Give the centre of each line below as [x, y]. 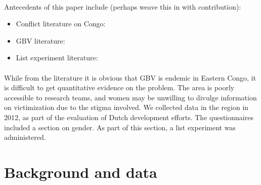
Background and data [81, 172]
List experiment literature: [57, 58]
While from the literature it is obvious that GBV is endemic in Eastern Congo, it [130, 77]
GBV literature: [40, 40]
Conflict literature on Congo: [61, 24]
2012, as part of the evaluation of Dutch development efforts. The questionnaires [129, 117]
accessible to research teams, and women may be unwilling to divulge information [130, 97]
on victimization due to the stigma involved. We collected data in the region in [126, 107]
